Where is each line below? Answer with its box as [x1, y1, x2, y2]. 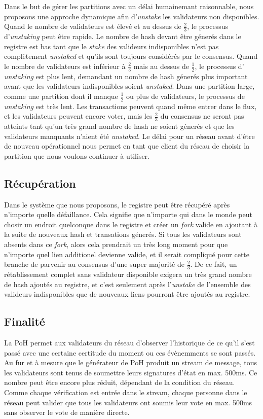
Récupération [4, 175, 76, 191]
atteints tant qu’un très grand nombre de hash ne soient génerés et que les [4, 121, 235, 131]
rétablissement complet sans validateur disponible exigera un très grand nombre [4, 269, 252, 280]
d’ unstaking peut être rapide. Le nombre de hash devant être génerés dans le [4, 31, 241, 42]
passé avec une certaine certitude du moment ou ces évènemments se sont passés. [4, 347, 256, 358]
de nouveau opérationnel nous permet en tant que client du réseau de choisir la [4, 141, 250, 151]
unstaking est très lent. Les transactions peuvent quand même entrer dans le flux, [4, 100, 257, 111]
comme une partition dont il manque [4, 90, 118, 101]
